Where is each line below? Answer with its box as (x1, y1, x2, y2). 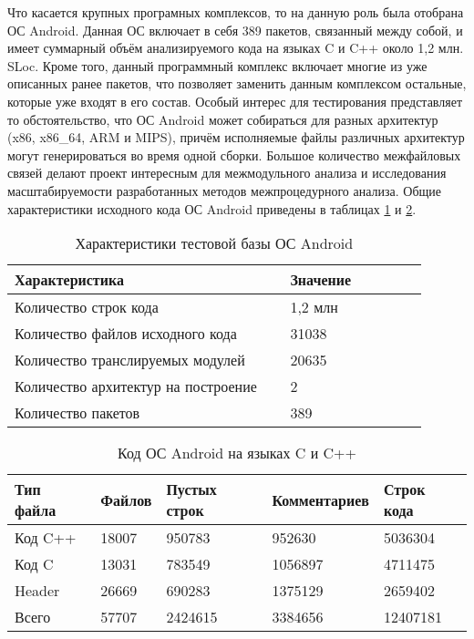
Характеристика (15, 269, 124, 291)
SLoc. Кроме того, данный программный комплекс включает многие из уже (7, 56, 428, 75)
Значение (290, 269, 352, 291)
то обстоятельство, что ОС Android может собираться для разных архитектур (7, 109, 438, 129)
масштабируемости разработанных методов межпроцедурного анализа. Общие (7, 180, 442, 200)
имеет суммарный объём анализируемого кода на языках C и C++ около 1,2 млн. (7, 38, 464, 57)
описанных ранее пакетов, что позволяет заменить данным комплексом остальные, (7, 74, 467, 93)
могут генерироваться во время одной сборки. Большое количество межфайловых (7, 145, 461, 164)
